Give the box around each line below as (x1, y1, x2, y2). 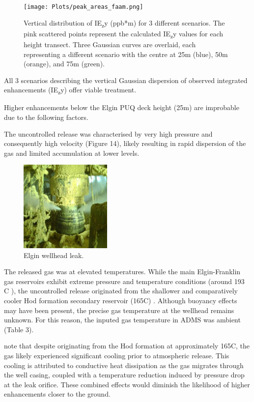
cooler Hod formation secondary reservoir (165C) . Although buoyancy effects (4, 295, 237, 305)
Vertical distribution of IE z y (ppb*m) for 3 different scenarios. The (24, 17, 225, 29)
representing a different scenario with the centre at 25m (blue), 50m (24, 49, 228, 59)
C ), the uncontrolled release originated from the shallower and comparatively (4, 286, 238, 296)
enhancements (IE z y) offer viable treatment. (4, 85, 137, 96)
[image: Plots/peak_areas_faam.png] (24, 3, 143, 10)
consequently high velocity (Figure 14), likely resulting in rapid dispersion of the (4, 138, 246, 148)
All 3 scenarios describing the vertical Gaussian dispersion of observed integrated (4, 75, 248, 85)
